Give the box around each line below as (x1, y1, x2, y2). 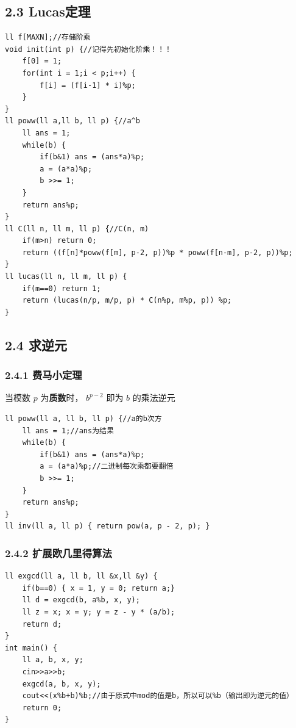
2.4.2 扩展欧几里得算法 (5, 545, 112, 560)
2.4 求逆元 (5, 335, 67, 354)
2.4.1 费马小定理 (5, 367, 82, 383)
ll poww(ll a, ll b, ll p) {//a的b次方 (5, 414, 162, 423)
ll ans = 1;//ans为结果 (22, 426, 114, 435)
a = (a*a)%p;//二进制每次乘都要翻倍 (40, 462, 174, 471)
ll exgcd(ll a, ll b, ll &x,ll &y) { (5, 572, 158, 581)
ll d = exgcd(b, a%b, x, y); (22, 596, 140, 605)
